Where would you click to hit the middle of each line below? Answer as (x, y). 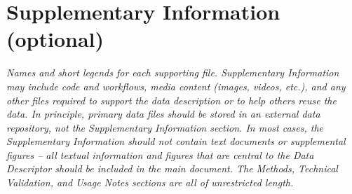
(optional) (55, 39)
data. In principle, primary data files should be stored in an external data (163, 114)
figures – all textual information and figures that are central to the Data (160, 154)
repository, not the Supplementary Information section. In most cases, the (165, 127)
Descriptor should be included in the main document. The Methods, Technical (172, 168)
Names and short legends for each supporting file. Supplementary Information (173, 72)
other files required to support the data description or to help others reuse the (171, 100)
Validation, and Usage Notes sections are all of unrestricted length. (150, 182)
